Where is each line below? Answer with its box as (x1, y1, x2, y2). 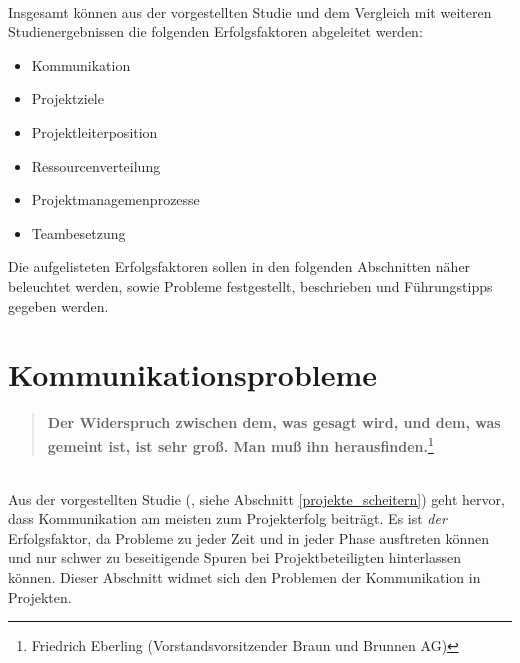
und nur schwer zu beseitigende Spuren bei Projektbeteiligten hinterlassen (8, 547, 462, 568)
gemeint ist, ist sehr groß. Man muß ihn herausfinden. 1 (47, 432, 434, 456)
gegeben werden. (8, 295, 109, 316)
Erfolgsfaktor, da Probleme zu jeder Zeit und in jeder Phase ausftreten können (8, 527, 489, 548)
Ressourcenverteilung (31, 155, 161, 176)
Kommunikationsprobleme (8, 354, 378, 395)
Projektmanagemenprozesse (31, 189, 200, 210)
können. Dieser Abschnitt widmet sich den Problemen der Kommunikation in (8, 567, 481, 588)
